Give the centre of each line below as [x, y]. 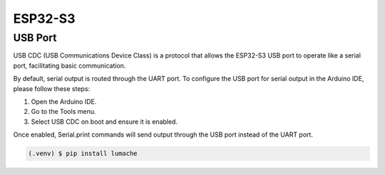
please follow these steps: [52, 88]
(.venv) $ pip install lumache [83, 154]
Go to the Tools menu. [63, 112]
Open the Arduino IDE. [64, 101]
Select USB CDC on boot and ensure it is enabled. [104, 122]
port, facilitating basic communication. [70, 65]
